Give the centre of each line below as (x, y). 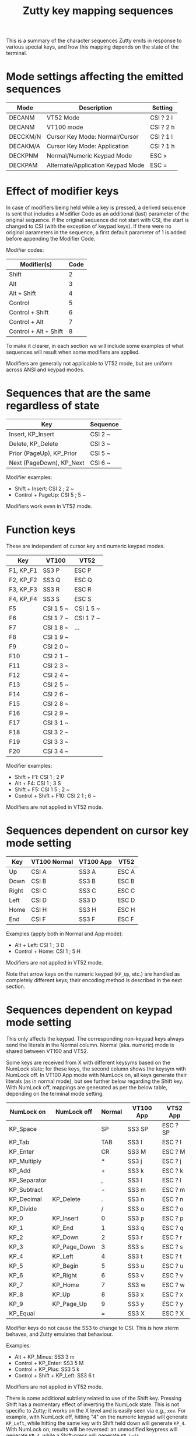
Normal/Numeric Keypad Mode (89, 156)
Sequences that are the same (78, 393)
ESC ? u (173, 1266)
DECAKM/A (25, 146)
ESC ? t (172, 1256)
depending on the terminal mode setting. (55, 1093)
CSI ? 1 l (162, 137)
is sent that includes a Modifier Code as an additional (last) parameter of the (98, 214)
